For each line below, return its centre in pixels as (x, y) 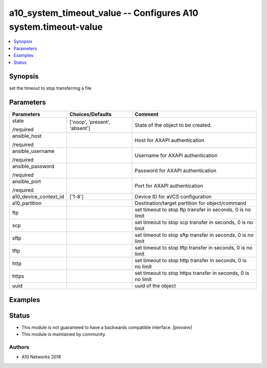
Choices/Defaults (90, 114)
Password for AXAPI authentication (176, 171)
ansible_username (33, 151)
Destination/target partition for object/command (191, 203)
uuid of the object (155, 286)
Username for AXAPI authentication (176, 156)
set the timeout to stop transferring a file (50, 88)
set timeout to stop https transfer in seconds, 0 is (192, 273)
